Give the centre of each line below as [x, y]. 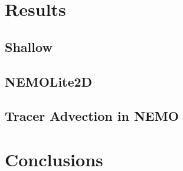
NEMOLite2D [49, 81]
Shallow [29, 46]
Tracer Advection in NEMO [92, 116]
